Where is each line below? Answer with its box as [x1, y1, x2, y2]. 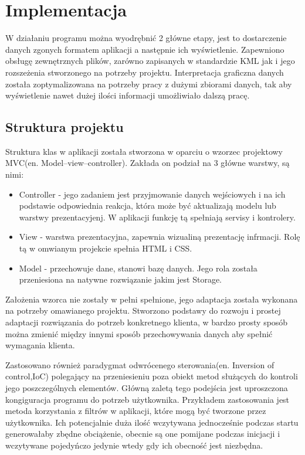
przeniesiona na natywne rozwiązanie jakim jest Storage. [19, 273, 222, 286]
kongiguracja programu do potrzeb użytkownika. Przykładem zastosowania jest [5, 393, 290, 405]
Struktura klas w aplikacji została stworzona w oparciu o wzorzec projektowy [5, 145, 283, 157]
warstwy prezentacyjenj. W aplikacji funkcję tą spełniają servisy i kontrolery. [19, 210, 296, 223]
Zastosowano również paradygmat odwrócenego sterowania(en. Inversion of [5, 358, 274, 371]
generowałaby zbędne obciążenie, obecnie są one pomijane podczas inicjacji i [5, 427, 280, 440]
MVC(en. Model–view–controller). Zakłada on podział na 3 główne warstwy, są [5, 157, 290, 169]
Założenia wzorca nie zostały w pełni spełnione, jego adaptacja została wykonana [5, 293, 298, 305]
